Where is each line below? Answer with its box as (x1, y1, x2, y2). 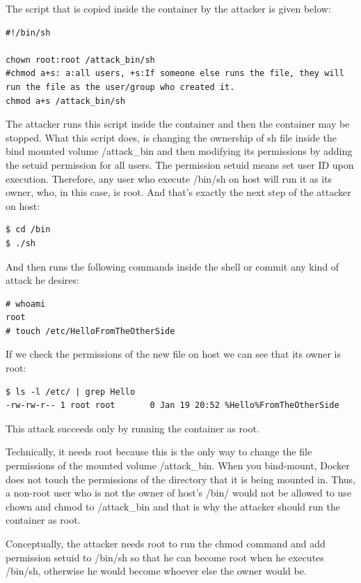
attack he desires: (6, 273, 79, 287)
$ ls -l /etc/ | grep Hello (6, 386, 136, 397)
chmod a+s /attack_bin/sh (6, 96, 125, 106)
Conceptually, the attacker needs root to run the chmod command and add (6, 536, 326, 550)
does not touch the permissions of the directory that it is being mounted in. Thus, (6, 471, 356, 486)
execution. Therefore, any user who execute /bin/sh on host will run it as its (6, 171, 332, 185)
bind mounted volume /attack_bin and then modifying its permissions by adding (6, 144, 353, 158)
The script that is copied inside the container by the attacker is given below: (6, 1, 331, 15)
